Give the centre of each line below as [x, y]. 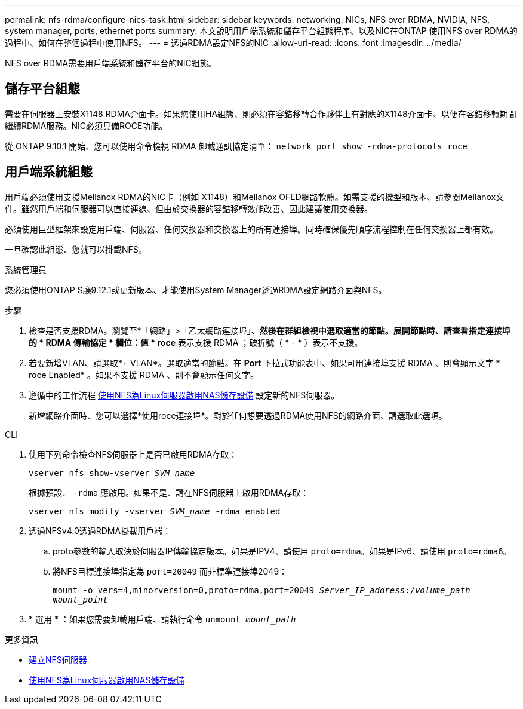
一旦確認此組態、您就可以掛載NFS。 [76, 249]
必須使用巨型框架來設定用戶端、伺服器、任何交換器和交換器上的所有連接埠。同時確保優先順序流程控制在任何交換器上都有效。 [251, 229]
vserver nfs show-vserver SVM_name [112, 473]
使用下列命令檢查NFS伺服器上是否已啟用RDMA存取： [133, 454]
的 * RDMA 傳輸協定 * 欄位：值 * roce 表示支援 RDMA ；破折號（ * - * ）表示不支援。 [196, 342]
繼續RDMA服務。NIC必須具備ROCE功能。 [86, 125]
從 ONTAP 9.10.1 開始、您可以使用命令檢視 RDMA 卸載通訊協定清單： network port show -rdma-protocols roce [236, 146]
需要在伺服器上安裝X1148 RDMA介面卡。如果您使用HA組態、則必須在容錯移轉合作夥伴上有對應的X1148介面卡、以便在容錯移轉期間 [261, 113]
